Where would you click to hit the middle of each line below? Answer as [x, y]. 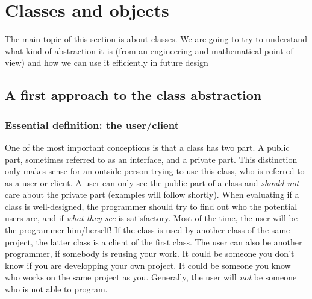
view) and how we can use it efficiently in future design [107, 62]
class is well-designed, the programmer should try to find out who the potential [151, 206]
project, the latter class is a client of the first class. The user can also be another [154, 241]
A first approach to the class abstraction [133, 95]
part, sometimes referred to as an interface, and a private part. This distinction [151, 159]
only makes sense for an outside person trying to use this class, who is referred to [155, 171]
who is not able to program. [56, 289]
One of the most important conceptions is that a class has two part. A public [147, 147]
